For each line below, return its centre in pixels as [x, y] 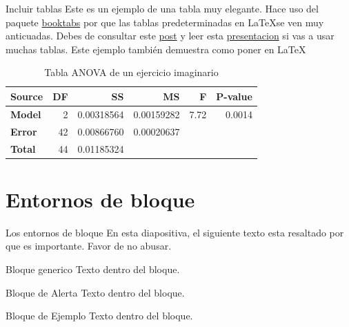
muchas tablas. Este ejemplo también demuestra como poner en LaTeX [156, 49]
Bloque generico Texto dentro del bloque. [93, 269]
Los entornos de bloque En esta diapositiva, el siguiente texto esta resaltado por [175, 232]
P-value [234, 96]
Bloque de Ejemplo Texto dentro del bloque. [99, 316]
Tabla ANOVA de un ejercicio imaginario [131, 72]
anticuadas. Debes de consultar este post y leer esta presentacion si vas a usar [170, 36]
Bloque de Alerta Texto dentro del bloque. [95, 292]
